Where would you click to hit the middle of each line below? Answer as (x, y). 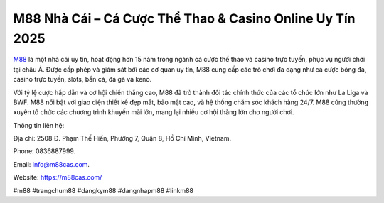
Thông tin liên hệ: (39, 125)
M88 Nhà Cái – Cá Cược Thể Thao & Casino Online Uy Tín (184, 18)
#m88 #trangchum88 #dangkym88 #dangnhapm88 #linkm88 (103, 190)
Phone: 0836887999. (44, 151)
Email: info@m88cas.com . (52, 164)
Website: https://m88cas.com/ (58, 177)
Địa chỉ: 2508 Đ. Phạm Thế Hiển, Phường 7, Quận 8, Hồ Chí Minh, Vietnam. (122, 138)
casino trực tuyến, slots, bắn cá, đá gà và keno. (82, 79)
